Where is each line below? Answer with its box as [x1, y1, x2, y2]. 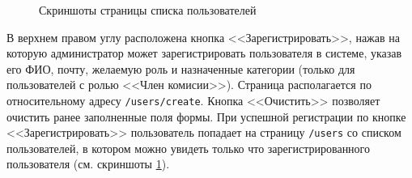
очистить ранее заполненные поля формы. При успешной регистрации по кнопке [6, 108, 406, 125]
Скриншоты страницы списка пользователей [39, 2, 257, 18]
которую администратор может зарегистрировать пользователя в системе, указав [6, 44, 402, 61]
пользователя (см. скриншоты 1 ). [6, 155, 170, 172]
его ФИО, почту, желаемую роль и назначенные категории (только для [6, 60, 355, 77]
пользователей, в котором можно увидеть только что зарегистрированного [6, 139, 371, 156]
